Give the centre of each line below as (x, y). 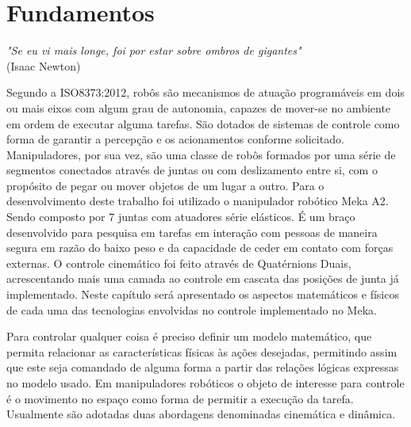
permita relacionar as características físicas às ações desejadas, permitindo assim (202, 351)
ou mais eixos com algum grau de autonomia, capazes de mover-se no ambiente (199, 107)
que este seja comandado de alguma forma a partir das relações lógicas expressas (203, 367)
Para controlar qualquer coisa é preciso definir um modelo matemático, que (189, 336)
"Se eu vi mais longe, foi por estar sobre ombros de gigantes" (154, 50)
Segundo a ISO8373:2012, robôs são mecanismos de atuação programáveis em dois (205, 92)
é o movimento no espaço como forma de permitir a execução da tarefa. (180, 398)
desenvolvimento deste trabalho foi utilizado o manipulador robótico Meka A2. (198, 201)
